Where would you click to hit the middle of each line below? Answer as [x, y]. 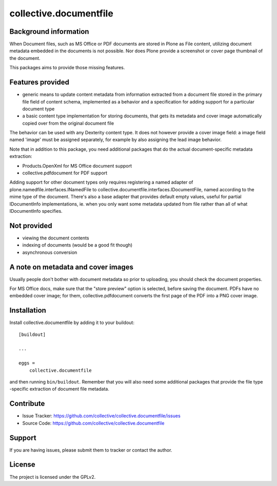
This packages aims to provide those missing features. [67, 68]
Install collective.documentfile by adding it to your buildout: [72, 322]
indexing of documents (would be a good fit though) [77, 245]
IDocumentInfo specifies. [36, 211]
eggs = [27, 363]
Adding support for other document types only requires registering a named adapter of [101, 183]
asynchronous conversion [50, 252]
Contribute [27, 404]
